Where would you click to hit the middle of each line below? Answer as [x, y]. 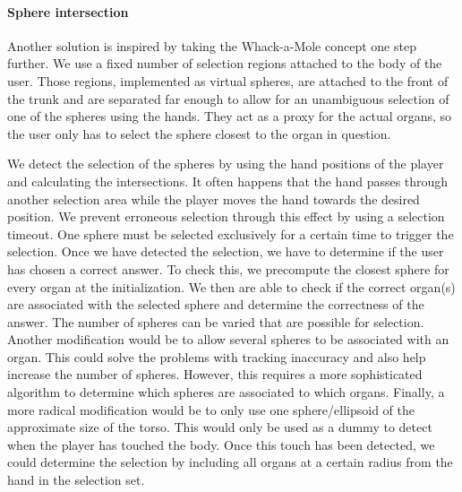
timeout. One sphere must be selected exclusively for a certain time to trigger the [231, 233]
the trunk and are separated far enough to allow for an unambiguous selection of [228, 98]
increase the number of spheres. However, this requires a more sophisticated [215, 374]
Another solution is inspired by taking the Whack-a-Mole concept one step [212, 45]
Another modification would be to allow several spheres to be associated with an [228, 339]
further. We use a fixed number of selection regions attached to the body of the [225, 63]
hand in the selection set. [76, 480]
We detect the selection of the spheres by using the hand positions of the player [226, 164]
